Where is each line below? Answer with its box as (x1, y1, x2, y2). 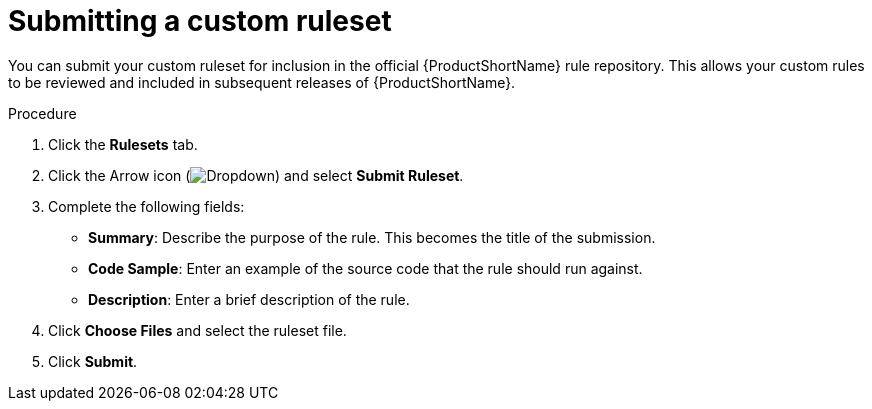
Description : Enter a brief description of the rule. (88, 290, 410, 308)
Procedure (8, 104, 77, 122)
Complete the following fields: (48, 197, 245, 215)
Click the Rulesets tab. (48, 135, 198, 153)
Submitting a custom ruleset (8, 4, 392, 38)
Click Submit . (48, 352, 138, 370)
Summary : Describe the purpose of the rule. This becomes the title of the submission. (88, 228, 656, 246)
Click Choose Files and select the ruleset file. (48, 321, 347, 339)
